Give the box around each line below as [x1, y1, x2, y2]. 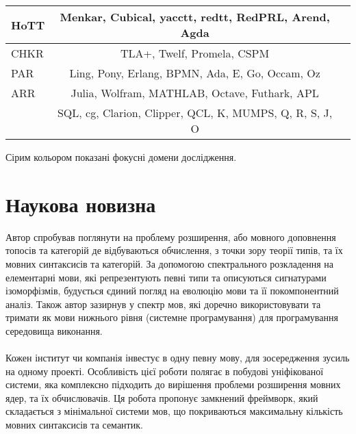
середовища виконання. [5, 323, 103, 337]
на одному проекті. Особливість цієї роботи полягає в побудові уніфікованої [5, 363, 324, 378]
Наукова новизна [5, 190, 156, 218]
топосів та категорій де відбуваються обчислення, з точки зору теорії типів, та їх [5, 243, 343, 257]
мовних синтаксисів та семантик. [5, 418, 143, 432]
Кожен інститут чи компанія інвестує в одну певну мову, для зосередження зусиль [5, 350, 350, 365]
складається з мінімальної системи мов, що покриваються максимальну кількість [5, 404, 343, 418]
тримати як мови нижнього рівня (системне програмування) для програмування [5, 310, 338, 324]
